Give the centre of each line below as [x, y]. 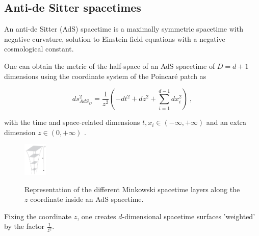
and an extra [226, 122]
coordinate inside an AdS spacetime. [87, 199]
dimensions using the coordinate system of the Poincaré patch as [105, 76]
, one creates [97, 216]
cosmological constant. [39, 49]
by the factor [24, 226]
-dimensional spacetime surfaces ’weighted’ [189, 216]
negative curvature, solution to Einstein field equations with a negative [115, 38]
